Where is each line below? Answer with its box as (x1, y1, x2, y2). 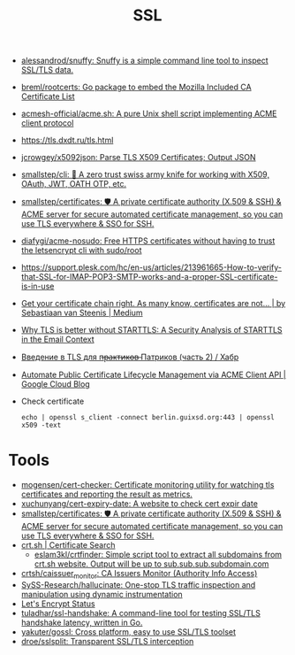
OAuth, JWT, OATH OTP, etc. (20, 179, 127, 189)
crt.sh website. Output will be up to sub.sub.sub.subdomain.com (34, 559, 269, 569)
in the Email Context (20, 334, 95, 345)
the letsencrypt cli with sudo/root (20, 245, 142, 256)
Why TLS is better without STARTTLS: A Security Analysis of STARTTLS (20, 325, 284, 335)
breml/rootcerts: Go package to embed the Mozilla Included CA (20, 81, 253, 93)
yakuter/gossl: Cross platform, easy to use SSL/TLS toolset (20, 626, 236, 637)
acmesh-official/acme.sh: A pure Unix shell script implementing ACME (20, 108, 277, 119)
